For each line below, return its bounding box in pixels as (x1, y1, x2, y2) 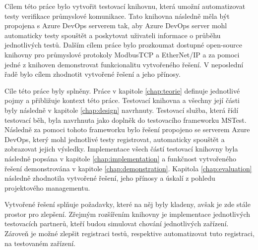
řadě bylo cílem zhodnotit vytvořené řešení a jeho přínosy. (4, 69, 181, 79)
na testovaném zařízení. (4, 238, 76, 248)
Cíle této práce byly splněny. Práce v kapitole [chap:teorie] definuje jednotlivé (4, 85, 240, 96)
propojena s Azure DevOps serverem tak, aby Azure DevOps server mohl (4, 20, 227, 31)
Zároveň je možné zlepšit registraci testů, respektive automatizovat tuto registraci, (4, 228, 255, 239)
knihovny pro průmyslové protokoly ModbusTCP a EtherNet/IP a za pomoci (4, 49, 240, 59)
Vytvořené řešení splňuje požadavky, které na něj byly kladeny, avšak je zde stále (4, 199, 251, 209)
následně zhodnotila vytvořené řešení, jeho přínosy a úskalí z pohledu (4, 173, 215, 183)
